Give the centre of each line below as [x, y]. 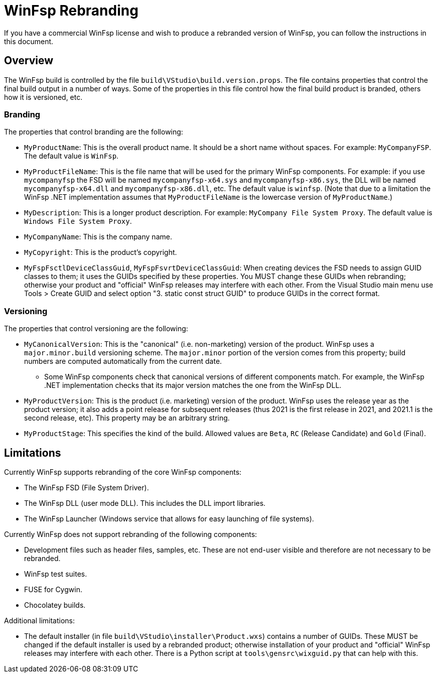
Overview [29, 61]
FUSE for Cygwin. [53, 589]
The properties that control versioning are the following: [96, 329]
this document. [29, 41]
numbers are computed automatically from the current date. [123, 361]
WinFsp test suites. [56, 574]
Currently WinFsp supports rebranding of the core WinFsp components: [123, 472]
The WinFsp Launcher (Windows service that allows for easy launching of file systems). [169, 518]
